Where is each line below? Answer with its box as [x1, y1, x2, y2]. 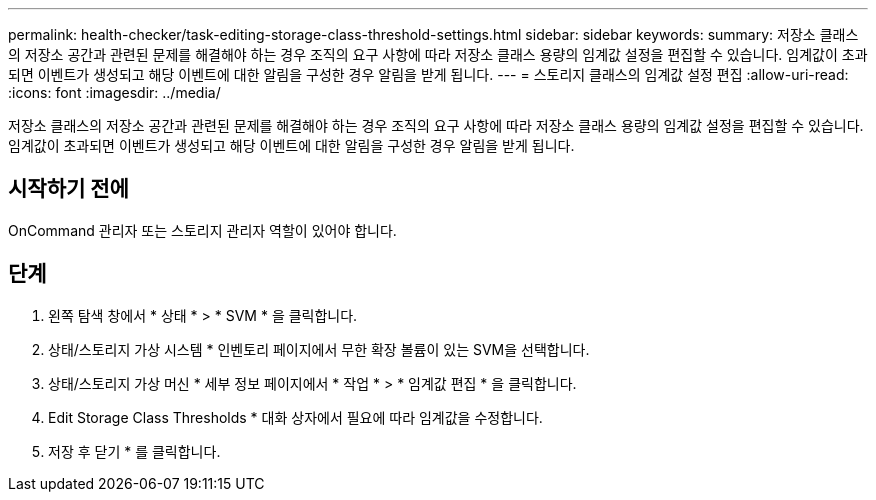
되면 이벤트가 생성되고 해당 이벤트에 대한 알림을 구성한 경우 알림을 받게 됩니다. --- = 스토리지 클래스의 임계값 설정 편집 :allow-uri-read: [8, 66, 849, 83]
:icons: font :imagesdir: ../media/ [8, 84, 221, 101]
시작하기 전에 [8, 176, 129, 202]
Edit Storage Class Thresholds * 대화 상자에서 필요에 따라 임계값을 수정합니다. [48, 408, 543, 426]
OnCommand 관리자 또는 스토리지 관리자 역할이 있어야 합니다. [8, 221, 397, 239]
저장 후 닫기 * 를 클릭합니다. [48, 442, 221, 460]
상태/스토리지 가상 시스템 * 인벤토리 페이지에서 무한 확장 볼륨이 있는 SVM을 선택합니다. [48, 340, 590, 358]
